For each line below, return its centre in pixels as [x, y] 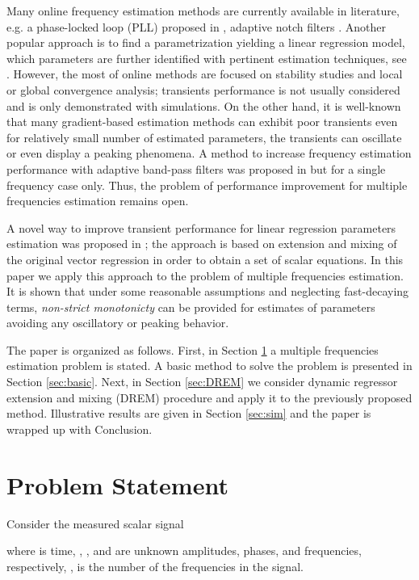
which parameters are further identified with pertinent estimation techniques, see [207, 58]
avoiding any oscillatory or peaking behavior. [118, 323]
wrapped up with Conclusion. [80, 429]
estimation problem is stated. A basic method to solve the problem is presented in [209, 366]
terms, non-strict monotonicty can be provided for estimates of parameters [191, 307]
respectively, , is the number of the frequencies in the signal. [155, 566]
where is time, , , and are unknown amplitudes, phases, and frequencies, [184, 551]
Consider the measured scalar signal [95, 523]
